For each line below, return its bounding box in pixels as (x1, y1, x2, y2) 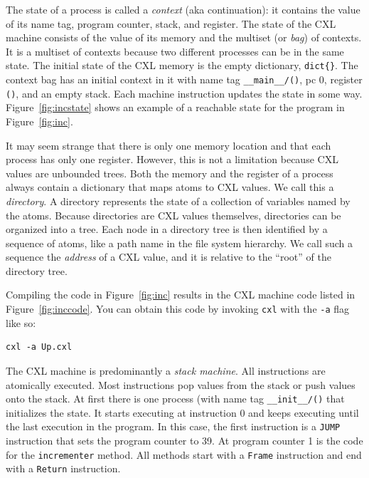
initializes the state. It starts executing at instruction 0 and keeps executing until (6, 405, 359, 420)
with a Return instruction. (6, 461, 121, 476)
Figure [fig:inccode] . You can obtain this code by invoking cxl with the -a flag (6, 301, 350, 316)
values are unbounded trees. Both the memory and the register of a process (6, 165, 333, 180)
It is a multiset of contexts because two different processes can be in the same (6, 43, 344, 58)
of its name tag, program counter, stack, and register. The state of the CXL (6, 16, 336, 31)
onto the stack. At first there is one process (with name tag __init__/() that (6, 391, 345, 406)
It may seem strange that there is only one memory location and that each (6, 137, 331, 152)
